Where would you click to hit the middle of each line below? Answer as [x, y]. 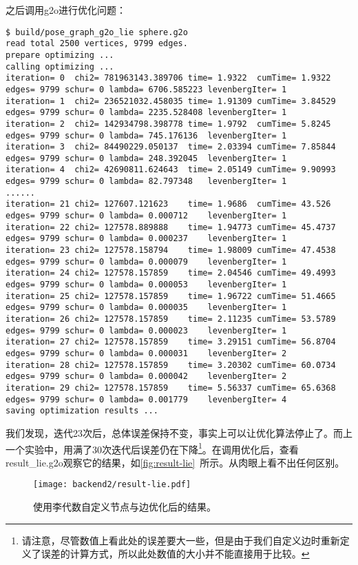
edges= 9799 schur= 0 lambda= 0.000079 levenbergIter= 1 [146, 261]
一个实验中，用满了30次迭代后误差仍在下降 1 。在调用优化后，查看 [152, 448]
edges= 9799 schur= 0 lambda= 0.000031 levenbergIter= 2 [146, 353]
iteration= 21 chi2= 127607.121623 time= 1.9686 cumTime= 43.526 [168, 204]
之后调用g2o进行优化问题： [66, 10]
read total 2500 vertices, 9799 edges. [97, 44]
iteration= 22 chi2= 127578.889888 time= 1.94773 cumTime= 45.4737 [171, 227]
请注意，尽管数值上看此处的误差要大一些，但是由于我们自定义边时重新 [181, 540]
